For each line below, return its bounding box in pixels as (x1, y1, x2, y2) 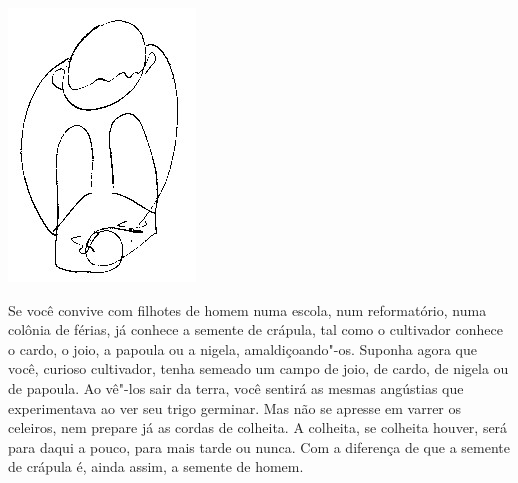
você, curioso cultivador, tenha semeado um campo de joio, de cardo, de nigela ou (8, 358, 509, 379)
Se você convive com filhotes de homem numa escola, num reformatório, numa (8, 299, 487, 320)
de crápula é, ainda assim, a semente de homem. (8, 456, 304, 477)
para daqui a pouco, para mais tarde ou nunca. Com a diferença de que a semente (8, 436, 510, 457)
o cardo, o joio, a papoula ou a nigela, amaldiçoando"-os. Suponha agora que (8, 338, 477, 359)
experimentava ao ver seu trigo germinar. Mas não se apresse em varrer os (8, 397, 462, 418)
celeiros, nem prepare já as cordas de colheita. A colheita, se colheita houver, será (8, 417, 508, 438)
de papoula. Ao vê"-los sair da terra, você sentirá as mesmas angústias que (8, 377, 464, 398)
